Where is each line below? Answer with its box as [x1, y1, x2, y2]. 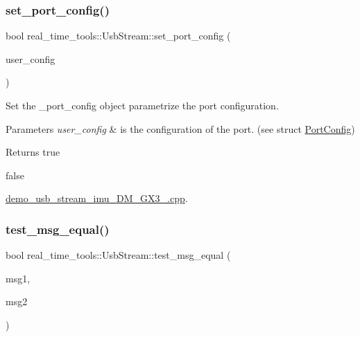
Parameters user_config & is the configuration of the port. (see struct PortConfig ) [6, 121, 355, 136]
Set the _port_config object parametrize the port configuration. [6, 98, 279, 112]
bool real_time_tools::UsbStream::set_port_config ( [6, 28, 231, 43]
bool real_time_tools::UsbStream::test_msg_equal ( [6, 248, 231, 262]
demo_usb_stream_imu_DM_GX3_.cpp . [6, 191, 188, 206]
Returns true [6, 145, 60, 159]
